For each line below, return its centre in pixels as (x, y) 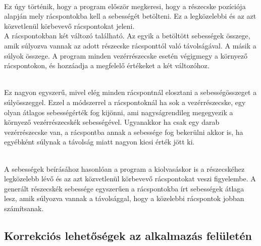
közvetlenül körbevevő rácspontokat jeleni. (69, 26)
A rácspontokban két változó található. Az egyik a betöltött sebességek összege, (127, 36)
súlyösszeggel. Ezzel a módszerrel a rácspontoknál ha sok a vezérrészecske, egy (125, 102)
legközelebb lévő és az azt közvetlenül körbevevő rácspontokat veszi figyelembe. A (130, 179)
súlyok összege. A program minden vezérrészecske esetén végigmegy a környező (126, 55)
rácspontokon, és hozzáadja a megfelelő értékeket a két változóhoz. (107, 65)
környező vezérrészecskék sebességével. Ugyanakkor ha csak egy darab (112, 122)
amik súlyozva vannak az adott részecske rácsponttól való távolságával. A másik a (130, 45)
